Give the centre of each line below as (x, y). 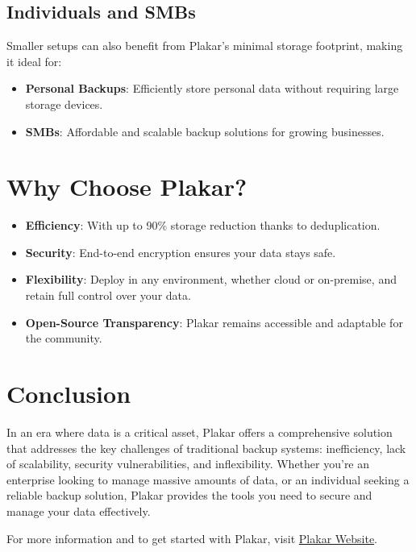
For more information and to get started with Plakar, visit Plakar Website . (192, 538)
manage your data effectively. (79, 510)
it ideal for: (34, 61)
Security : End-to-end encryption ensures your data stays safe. (181, 252)
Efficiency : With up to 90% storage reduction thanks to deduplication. (203, 225)
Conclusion (69, 394)
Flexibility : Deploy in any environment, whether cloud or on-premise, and (211, 279)
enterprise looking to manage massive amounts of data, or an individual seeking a (208, 479)
